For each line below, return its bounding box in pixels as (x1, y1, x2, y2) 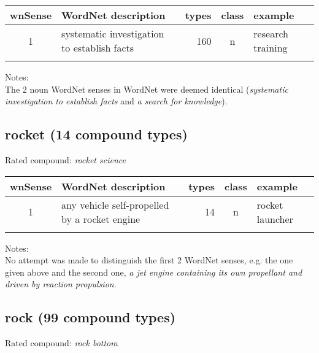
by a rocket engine (61, 211, 140, 226)
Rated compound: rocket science (5, 153, 126, 166)
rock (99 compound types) (5, 308, 176, 327)
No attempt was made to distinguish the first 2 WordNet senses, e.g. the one (5, 254, 293, 266)
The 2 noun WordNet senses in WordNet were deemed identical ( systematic (5, 82, 288, 95)
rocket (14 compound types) (5, 125, 188, 144)
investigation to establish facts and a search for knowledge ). (5, 95, 228, 107)
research (253, 26, 288, 41)
